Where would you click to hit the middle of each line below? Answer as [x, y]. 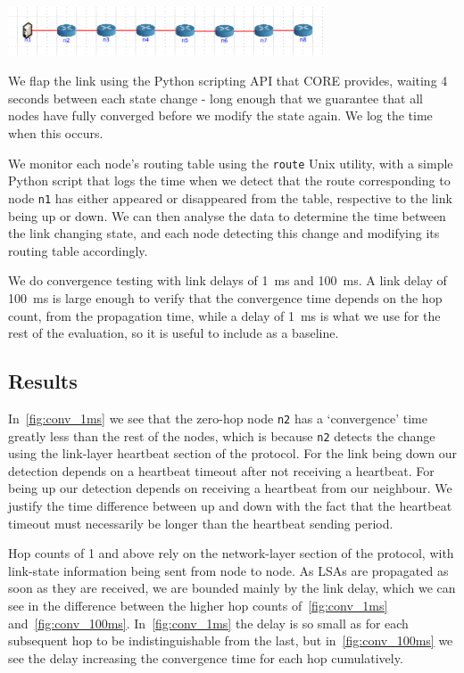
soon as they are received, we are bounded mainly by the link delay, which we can [232, 588]
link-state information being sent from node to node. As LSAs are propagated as [228, 570]
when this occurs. [56, 133]
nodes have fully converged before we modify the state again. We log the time [220, 115]
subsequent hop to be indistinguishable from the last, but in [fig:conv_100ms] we [231, 640]
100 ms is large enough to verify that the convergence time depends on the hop [225, 297]
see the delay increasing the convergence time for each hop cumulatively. [206, 657]
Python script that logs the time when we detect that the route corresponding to [229, 181]
